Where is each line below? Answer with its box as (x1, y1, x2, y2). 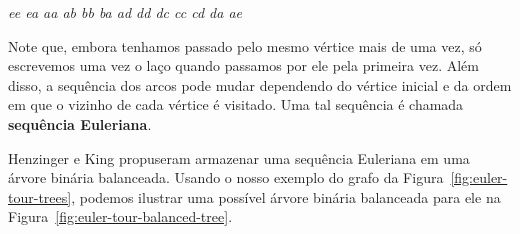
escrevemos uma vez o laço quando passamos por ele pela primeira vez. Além (8, 55, 480, 76)
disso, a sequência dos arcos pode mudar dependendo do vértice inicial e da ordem (8, 74, 512, 95)
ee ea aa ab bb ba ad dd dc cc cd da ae (8, 2, 243, 22)
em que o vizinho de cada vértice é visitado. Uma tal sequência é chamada (8, 94, 464, 115)
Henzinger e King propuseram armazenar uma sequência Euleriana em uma (8, 147, 470, 168)
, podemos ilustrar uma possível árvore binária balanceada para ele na (71, 186, 501, 207)
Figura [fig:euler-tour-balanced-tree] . (8, 206, 233, 227)
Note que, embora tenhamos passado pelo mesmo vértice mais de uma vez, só (8, 35, 482, 56)
